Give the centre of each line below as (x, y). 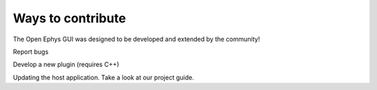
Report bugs (31, 52)
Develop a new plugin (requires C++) (66, 65)
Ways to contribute (69, 18)
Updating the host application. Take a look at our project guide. (104, 77)
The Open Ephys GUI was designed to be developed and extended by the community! (136, 39)
